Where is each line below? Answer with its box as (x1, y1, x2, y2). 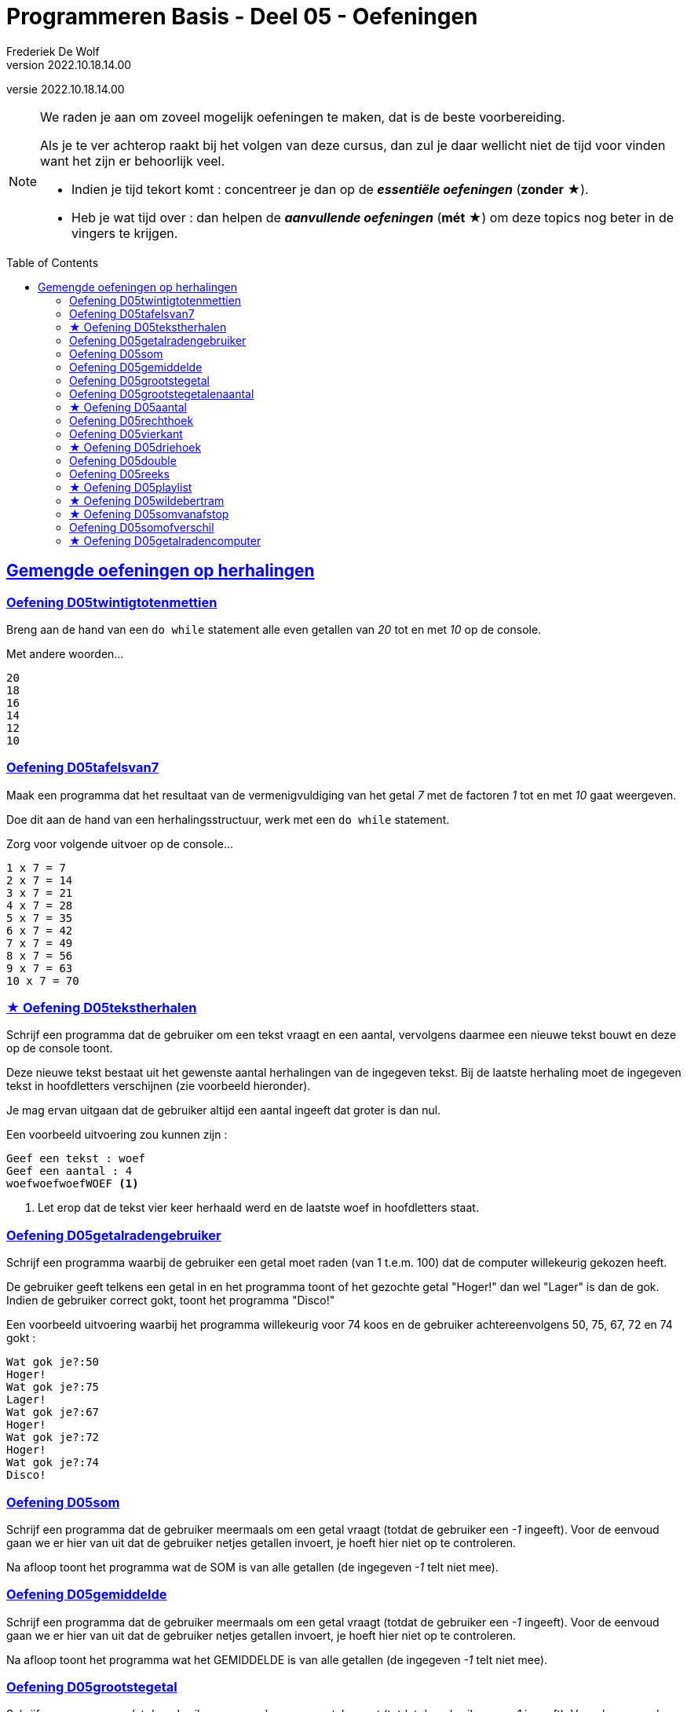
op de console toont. (6, 1041, 113, 1055)
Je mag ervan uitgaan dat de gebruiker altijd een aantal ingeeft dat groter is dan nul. (6, 1103, 441, 1118)
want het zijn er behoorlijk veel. (40, 152, 225, 169)
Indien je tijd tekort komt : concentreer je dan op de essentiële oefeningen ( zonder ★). (71, 181, 589, 197)
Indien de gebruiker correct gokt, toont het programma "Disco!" (6, 1293, 335, 1308)
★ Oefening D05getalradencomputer (69, 533, 261, 547)
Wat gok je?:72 (6, 1431, 100, 1444)
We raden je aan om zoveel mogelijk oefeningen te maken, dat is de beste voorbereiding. (40, 108, 565, 125)
